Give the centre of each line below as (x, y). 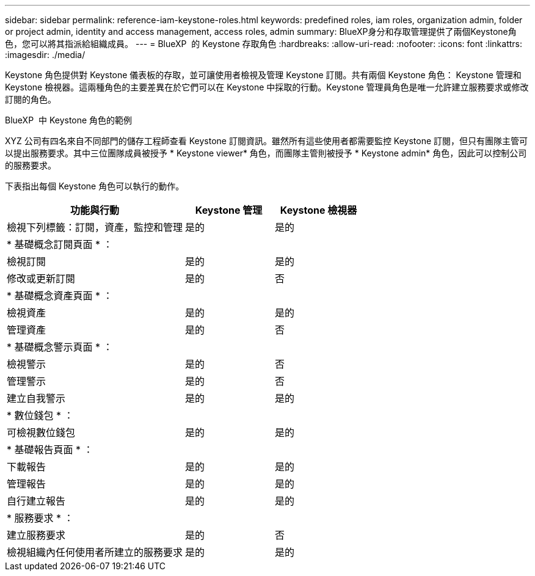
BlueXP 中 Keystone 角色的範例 (69, 120)
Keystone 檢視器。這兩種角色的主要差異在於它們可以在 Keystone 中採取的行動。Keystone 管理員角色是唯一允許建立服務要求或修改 (267, 87)
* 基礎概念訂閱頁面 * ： (60, 244)
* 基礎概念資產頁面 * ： (60, 296)
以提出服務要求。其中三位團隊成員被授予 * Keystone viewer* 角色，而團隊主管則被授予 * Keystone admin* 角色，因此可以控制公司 (266, 153)
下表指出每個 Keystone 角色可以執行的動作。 (95, 186)
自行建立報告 (36, 501)
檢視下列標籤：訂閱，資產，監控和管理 (95, 227)
